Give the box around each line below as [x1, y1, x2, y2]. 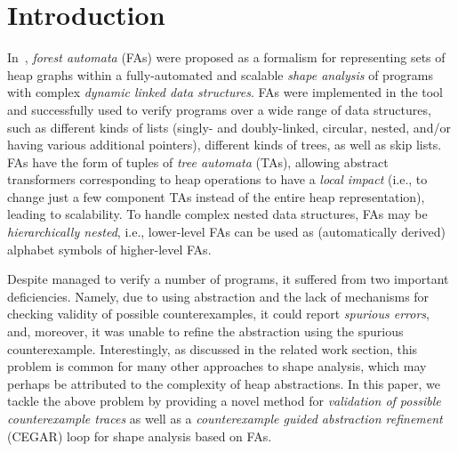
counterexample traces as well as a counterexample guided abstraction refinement [7, 409, 443, 427]
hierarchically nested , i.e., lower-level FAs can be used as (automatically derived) [7, 222, 446, 241]
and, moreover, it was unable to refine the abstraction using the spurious [7, 322, 404, 341]
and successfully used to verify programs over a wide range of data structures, [7, 100, 431, 118]
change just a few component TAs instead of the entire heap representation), [7, 187, 425, 206]
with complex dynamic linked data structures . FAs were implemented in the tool [7, 83, 443, 101]
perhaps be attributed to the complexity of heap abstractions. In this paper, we [7, 374, 440, 392]
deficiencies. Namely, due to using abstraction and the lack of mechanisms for [7, 287, 430, 305]
